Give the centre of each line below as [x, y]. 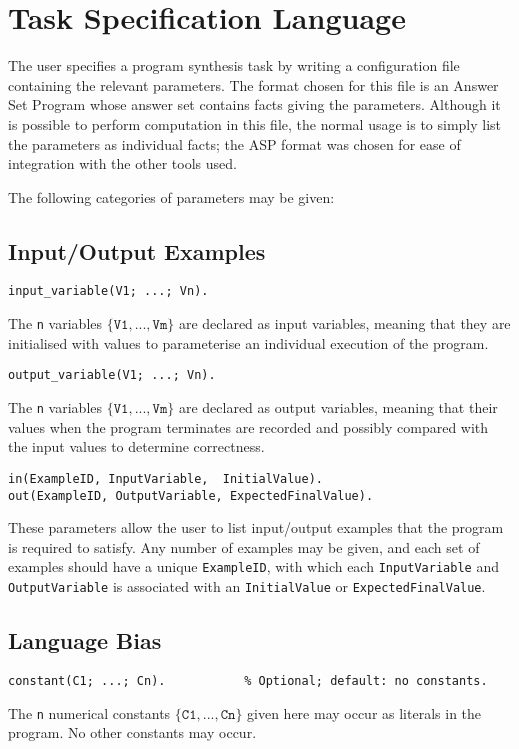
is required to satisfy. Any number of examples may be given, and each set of [244, 546]
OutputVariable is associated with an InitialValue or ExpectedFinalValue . [247, 586]
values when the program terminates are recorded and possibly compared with [248, 426]
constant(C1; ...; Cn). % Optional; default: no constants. [248, 680]
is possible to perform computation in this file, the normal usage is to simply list [255, 123]
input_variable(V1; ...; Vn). [108, 291]
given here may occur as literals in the [364, 712]
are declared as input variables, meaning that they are [344, 323]
